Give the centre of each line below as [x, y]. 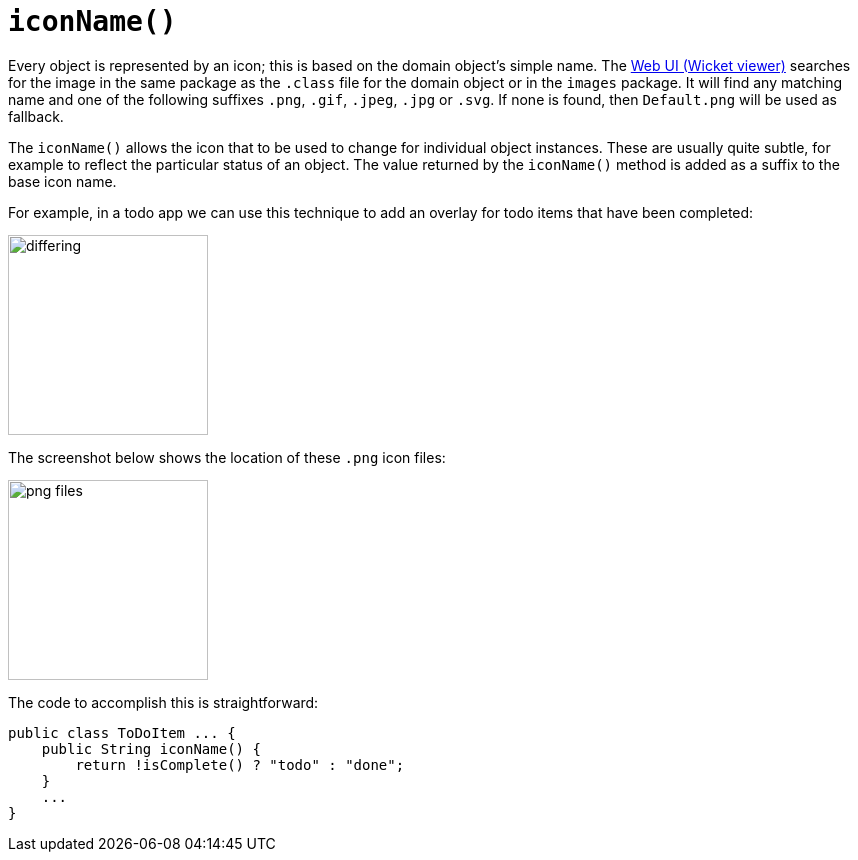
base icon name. [62, 181]
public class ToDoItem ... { [122, 732]
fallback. [36, 116]
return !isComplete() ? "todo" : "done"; [240, 764]
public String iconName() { [151, 748]
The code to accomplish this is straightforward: [163, 702]
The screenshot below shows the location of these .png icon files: [227, 457]
